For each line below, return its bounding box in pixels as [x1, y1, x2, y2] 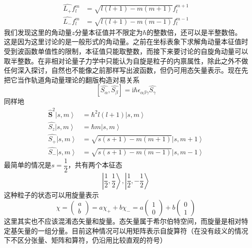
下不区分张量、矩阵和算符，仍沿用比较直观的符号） [4, 235, 167, 245]
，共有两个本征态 [68, 160, 123, 170]
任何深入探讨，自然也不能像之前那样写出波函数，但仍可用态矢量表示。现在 [4, 65, 241, 75]
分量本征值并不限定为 [75, 27, 143, 37]
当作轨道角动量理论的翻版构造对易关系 [17, 74, 140, 84]
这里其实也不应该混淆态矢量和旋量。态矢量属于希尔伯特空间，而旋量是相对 [4, 216, 241, 226]
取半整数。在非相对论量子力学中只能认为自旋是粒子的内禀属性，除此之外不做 [4, 55, 248, 66]
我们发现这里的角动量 [4, 27, 72, 37]
